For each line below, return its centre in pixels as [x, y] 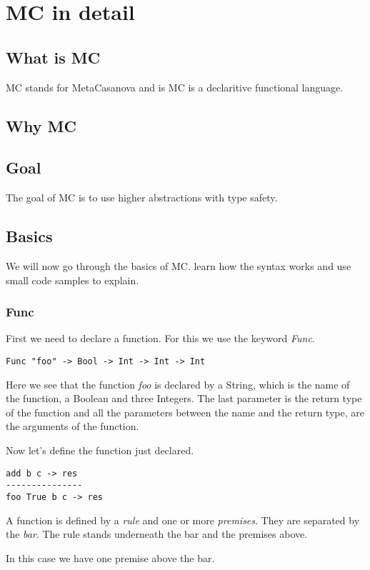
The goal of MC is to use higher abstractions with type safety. [142, 197]
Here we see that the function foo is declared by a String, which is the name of [178, 384]
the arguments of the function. [72, 426]
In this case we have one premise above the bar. [110, 557]
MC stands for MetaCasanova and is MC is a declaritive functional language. [175, 87]
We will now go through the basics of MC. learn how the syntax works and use [179, 265]
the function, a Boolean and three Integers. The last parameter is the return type [184, 398]
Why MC [41, 125]
